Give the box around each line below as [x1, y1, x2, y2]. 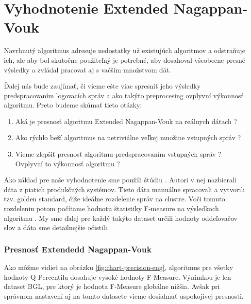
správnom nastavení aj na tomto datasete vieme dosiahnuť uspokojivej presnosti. [4, 290, 244, 301]
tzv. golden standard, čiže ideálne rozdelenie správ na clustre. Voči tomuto [4, 194, 225, 204]
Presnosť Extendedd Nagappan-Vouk [4, 243, 152, 255]
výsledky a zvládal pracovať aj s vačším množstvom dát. [4, 64, 171, 74]
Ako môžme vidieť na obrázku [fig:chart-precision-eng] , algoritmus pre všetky [4, 262, 233, 272]
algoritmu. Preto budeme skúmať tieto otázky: [4, 100, 142, 110]
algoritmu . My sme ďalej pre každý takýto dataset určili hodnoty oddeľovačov [4, 213, 237, 223]
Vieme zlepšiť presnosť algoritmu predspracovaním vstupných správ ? [15, 149, 221, 159]
